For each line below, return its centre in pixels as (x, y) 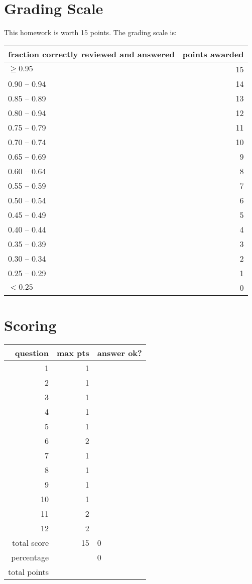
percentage (30, 557)
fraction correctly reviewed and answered (91, 54)
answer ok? (119, 353)
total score (30, 542)
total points (28, 571)
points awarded (213, 54)
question (32, 353)
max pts (73, 353)
